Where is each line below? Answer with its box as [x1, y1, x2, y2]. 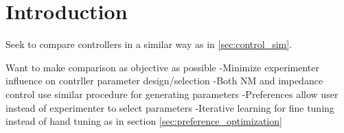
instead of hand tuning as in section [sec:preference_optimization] [5, 114, 282, 128]
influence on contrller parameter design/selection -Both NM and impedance [5, 73, 323, 88]
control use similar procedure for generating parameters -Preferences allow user [5, 86, 339, 101]
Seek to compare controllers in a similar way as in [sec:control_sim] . [5, 37, 293, 51]
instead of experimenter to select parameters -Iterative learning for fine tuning [5, 100, 334, 114]
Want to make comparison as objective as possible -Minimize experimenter [5, 60, 320, 74]
